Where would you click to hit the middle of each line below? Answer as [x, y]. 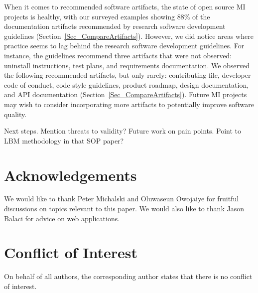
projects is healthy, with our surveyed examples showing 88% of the [107, 16]
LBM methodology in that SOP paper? [64, 140]
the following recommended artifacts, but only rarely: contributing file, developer [128, 75]
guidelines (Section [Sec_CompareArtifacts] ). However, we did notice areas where [129, 36]
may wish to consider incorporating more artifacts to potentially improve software [129, 104]
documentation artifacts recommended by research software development [115, 26]
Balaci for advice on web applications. [62, 218]
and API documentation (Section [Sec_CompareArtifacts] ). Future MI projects [126, 94]
